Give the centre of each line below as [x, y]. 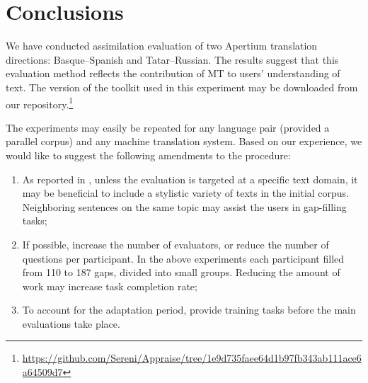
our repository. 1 [40, 103]
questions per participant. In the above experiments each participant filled [183, 258]
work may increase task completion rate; [110, 286]
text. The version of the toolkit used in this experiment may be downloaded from [182, 87]
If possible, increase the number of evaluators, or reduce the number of [176, 244]
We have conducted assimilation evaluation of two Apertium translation [162, 46]
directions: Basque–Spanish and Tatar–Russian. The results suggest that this [172, 59]
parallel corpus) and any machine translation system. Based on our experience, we [184, 141]
